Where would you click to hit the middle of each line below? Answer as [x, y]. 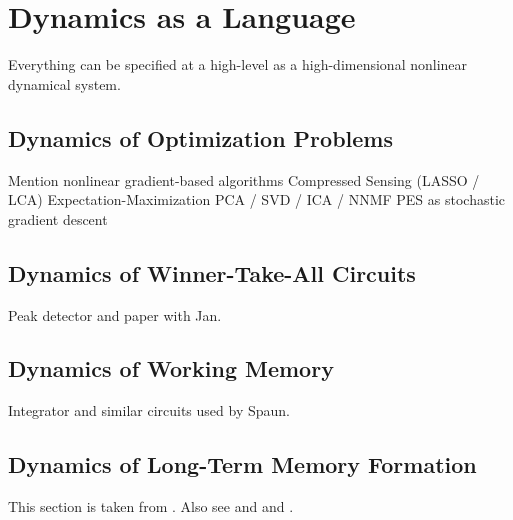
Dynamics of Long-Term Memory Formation [242, 464]
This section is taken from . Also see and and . [151, 506]
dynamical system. [64, 83]
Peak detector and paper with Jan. [115, 314]
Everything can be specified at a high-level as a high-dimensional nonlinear [238, 64]
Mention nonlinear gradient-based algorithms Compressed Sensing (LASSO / [244, 179]
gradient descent [58, 218]
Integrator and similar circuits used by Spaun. [149, 410]
